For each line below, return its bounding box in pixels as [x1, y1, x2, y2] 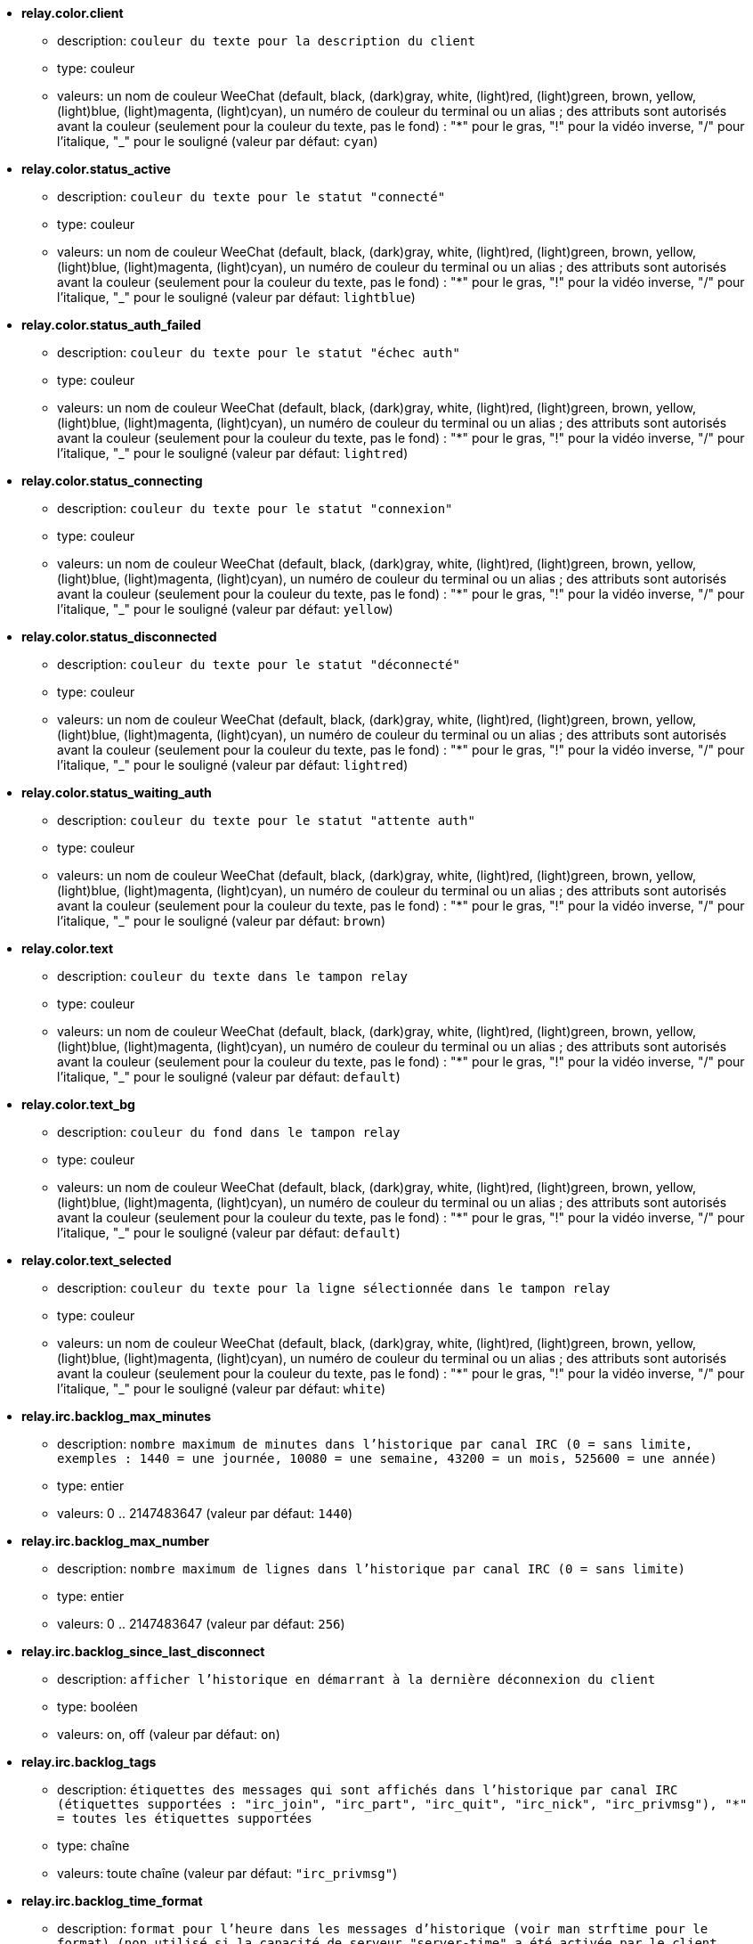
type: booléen [57, 1699, 138, 1714]
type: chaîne [57, 1838, 130, 1853]
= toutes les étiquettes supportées [57, 1811, 312, 1826]
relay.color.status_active [21, 161, 171, 176]
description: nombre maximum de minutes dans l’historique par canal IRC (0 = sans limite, [57, 1436, 693, 1451]
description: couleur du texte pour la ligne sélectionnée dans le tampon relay [57, 1280, 611, 1295]
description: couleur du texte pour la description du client [57, 33, 475, 48]
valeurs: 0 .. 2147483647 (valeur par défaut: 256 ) [57, 1616, 345, 1631]
